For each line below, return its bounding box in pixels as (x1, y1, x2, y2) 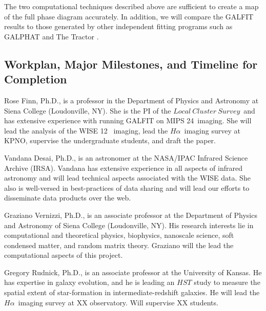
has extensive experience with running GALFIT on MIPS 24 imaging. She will (4, 115, 252, 126)
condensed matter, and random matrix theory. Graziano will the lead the (4, 239, 234, 250)
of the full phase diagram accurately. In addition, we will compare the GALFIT (4, 11, 254, 21)
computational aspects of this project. (4, 250, 123, 260)
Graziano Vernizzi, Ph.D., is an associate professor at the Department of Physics (4, 209, 257, 220)
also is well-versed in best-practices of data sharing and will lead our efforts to (4, 182, 250, 193)
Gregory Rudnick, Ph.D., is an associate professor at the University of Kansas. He (4, 266, 262, 277)
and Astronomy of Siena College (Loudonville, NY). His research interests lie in (4, 219, 254, 230)
